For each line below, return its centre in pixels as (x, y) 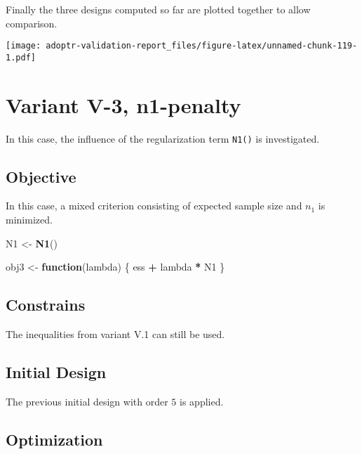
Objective (41, 176)
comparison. (32, 23)
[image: (24, 46)
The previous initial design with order (87, 401)
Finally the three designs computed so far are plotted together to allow (158, 9)
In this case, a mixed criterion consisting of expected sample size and (154, 206)
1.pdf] (21, 57)
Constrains (46, 305)
